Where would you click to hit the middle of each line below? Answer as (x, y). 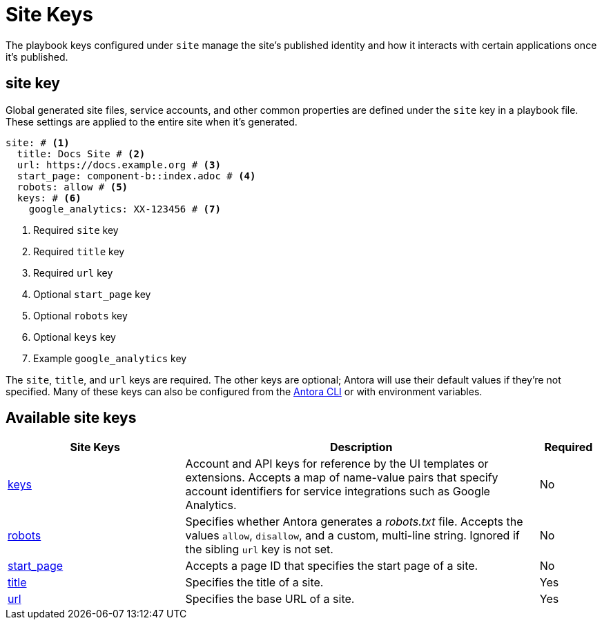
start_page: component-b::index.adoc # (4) (136, 176)
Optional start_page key (92, 294)
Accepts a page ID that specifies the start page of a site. (332, 566)
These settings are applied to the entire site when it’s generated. (152, 121)
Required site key (76, 230)
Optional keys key (75, 337)
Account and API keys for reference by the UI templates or (337, 464)
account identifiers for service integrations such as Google (338, 492)
